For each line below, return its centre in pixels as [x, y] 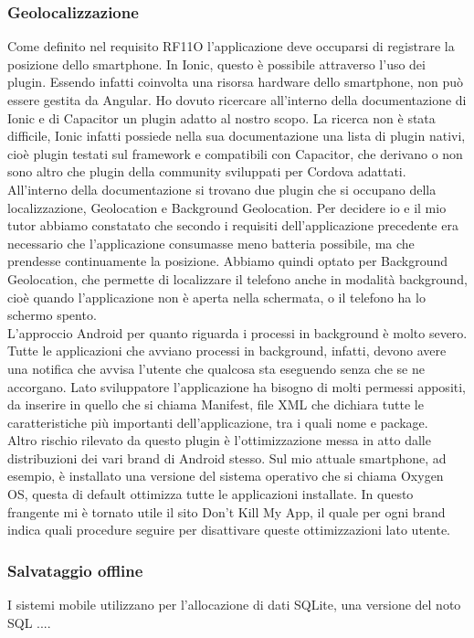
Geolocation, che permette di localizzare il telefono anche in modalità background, [237, 278]
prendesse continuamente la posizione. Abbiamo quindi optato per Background [228, 261]
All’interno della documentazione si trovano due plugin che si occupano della [222, 189]
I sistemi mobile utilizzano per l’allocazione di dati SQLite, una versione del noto [234, 605]
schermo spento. [52, 315]
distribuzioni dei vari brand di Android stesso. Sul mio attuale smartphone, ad [227, 457]
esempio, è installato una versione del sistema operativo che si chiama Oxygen [226, 476]
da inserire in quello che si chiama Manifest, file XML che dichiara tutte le [216, 404]
